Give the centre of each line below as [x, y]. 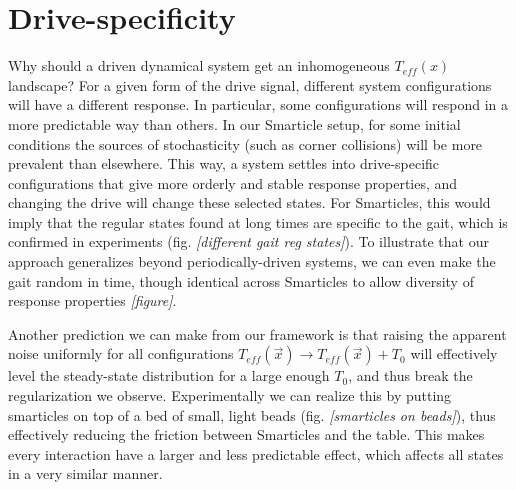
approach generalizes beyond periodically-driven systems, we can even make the [252, 261]
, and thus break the [410, 375]
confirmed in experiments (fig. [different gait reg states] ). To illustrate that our [248, 241]
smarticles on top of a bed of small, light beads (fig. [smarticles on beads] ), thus [252, 414]
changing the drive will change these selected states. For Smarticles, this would [249, 202]
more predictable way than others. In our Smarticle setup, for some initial [234, 123]
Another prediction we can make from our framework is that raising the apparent [257, 333]
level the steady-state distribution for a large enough [169, 375]
